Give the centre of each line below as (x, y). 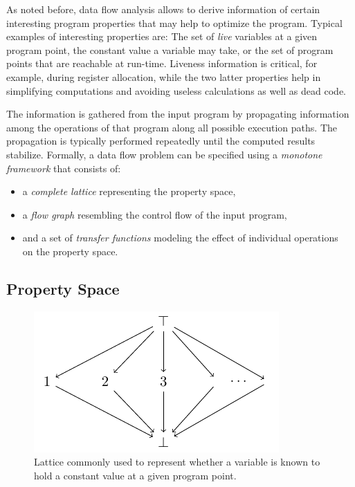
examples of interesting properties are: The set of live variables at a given (162, 36)
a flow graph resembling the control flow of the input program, (155, 214)
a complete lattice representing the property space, (129, 191)
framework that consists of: (64, 168)
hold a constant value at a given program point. (135, 475)
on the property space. (70, 251)
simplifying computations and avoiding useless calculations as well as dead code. (176, 90)
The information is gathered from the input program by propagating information (178, 114)
